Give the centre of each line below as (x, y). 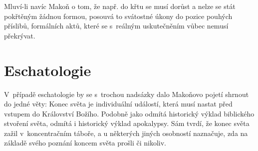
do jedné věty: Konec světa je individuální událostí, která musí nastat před (118, 104)
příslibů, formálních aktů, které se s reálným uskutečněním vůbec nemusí (116, 26)
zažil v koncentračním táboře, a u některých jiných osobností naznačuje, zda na (126, 133)
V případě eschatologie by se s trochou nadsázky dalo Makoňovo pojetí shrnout (127, 94)
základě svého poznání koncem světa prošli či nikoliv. (85, 143)
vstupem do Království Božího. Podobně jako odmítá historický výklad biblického (129, 113)
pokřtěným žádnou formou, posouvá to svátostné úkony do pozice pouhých (118, 16)
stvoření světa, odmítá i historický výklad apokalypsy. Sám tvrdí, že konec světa (127, 123)
